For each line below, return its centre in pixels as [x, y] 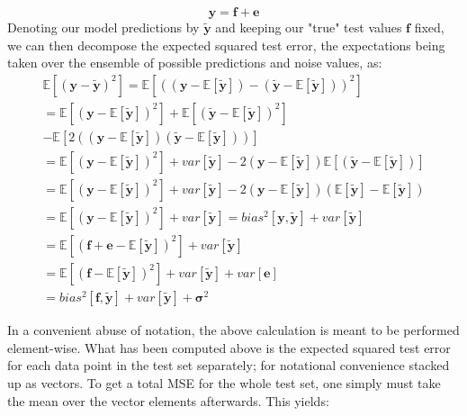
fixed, [429, 27]
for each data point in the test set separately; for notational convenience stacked [229, 365]
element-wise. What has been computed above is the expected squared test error [229, 347]
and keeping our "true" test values [309, 27]
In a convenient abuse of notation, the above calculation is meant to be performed [233, 330]
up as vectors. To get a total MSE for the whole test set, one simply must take [224, 382]
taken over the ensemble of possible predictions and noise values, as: [195, 63]
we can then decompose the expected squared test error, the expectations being [226, 45]
